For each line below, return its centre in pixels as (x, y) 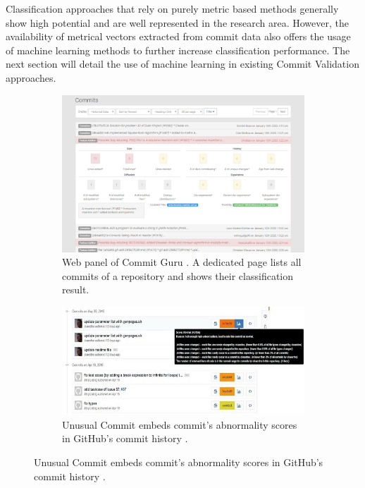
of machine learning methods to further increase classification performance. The (178, 50)
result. (76, 289)
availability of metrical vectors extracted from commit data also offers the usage (178, 36)
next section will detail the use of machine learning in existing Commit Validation (182, 64)
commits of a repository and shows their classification (178, 275)
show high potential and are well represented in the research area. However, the (177, 22)
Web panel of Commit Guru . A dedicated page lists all (182, 262)
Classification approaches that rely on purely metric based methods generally (172, 8)
